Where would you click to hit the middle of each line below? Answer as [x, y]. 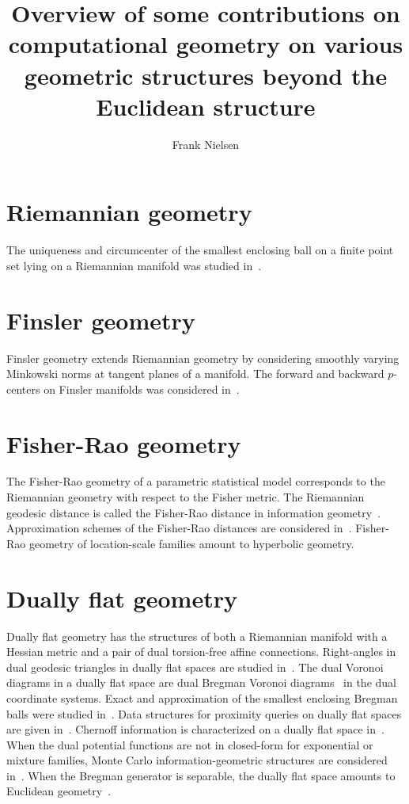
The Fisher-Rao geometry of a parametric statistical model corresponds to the [196, 481]
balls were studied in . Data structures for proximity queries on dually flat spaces [204, 713]
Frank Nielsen [206, 144]
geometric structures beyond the [206, 75]
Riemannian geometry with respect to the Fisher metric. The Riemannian [186, 497]
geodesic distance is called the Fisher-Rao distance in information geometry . [193, 512]
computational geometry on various [206, 44]
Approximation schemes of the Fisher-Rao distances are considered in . [179, 528]
